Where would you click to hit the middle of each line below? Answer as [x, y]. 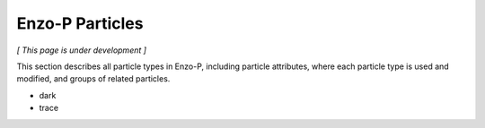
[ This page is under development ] [82, 50]
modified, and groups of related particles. [93, 79]
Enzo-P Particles [80, 23]
